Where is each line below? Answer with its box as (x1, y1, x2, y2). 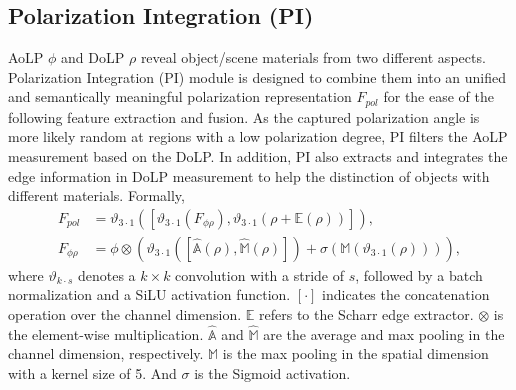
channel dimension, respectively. (8, 343, 204, 364)
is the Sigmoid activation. (194, 363, 351, 384)
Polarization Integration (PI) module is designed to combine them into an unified (8, 66, 507, 87)
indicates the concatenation (322, 284, 490, 305)
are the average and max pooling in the (263, 323, 505, 344)
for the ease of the (383, 86, 495, 107)
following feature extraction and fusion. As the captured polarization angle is (8, 106, 480, 127)
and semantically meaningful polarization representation (8, 86, 352, 107)
